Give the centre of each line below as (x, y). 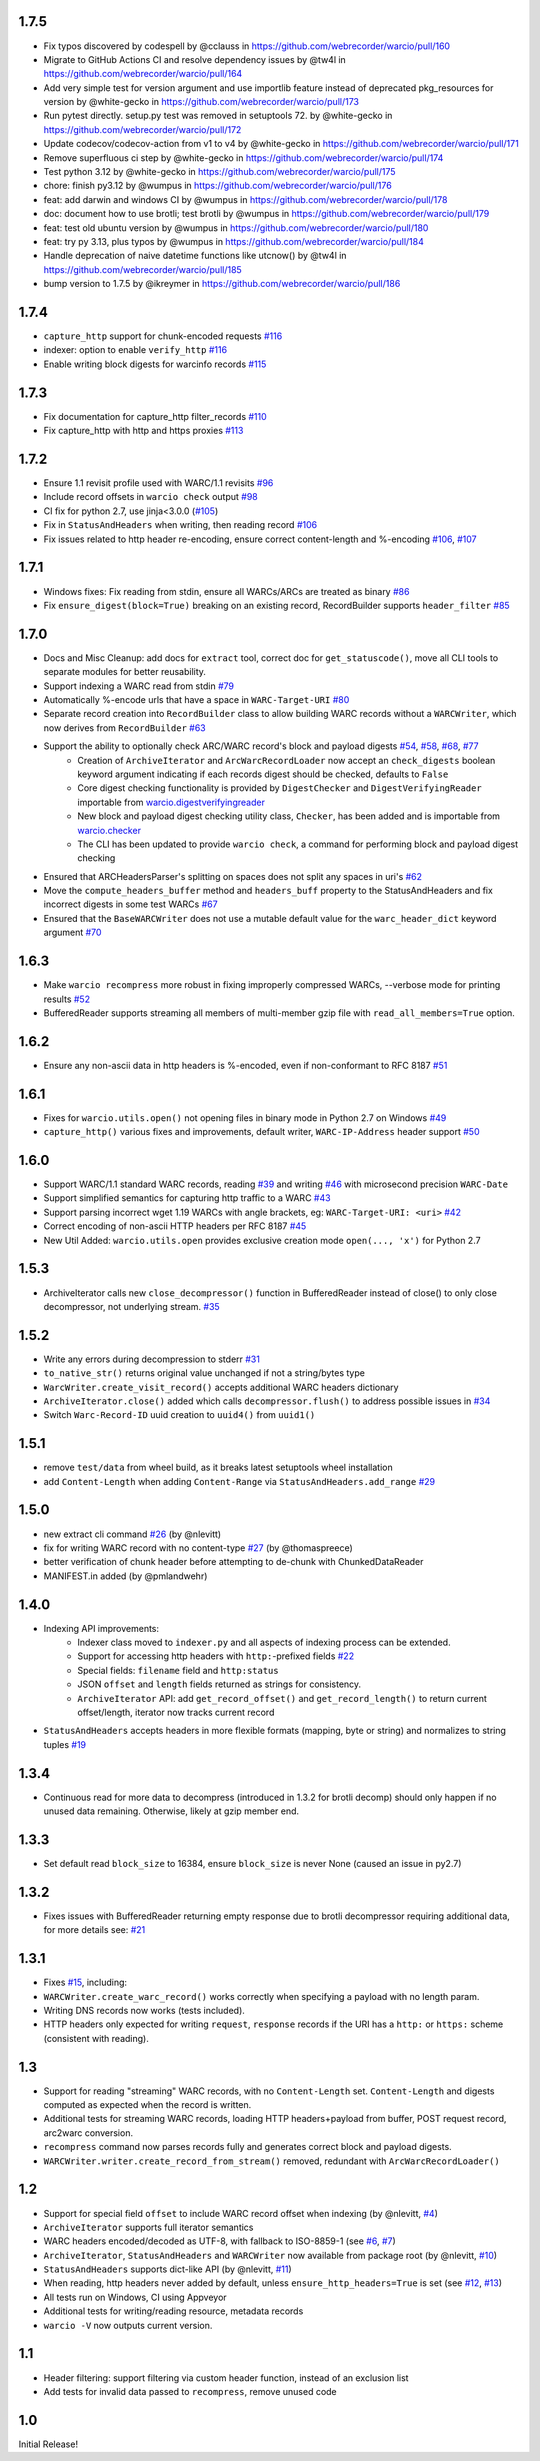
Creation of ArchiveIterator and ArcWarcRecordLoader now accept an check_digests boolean (286, 760)
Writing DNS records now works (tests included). (144, 2010)
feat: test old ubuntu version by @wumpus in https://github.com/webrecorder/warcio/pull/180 (236, 227)
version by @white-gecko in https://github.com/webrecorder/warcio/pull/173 (201, 102)
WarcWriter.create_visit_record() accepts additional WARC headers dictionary (221, 1387)
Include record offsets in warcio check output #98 (151, 497)
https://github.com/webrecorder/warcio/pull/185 (142, 269)
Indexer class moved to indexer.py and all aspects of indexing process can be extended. (264, 1642)
